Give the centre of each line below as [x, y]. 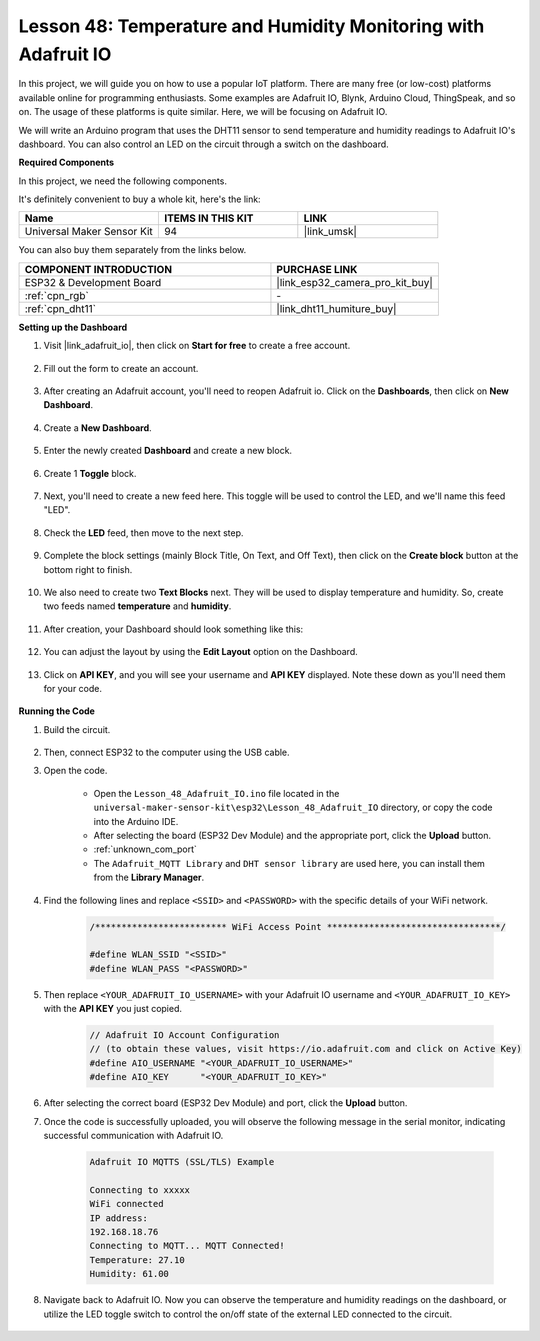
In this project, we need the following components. [122, 181]
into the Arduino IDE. [136, 821]
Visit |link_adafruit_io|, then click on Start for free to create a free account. [197, 346]
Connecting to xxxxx [139, 1189]
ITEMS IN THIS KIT [208, 218]
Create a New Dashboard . [97, 427]
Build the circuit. [77, 729]
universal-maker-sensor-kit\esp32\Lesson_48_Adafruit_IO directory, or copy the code [293, 807]
